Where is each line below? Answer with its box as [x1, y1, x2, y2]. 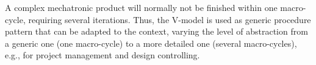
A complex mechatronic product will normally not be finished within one [5, 1, 278, 13]
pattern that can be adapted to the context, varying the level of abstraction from [5, 25, 308, 38]
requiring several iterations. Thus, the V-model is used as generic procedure [28, 13, 311, 26]
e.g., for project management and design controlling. [5, 49, 200, 61]
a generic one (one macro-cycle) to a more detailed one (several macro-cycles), [5, 36, 297, 49]
